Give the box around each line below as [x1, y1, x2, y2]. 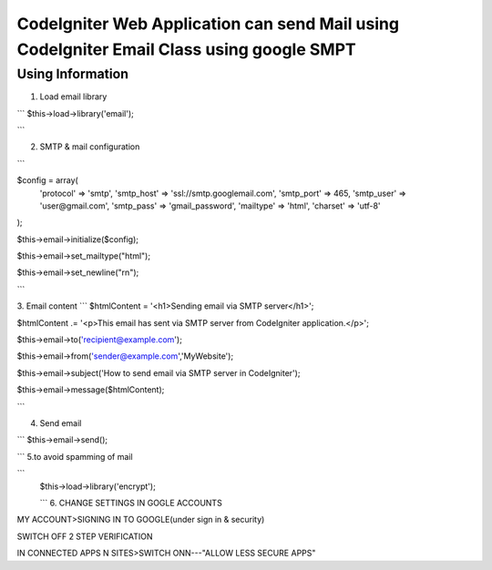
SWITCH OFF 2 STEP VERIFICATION [16, 531, 153, 542]
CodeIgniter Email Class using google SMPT [16, 39, 356, 59]
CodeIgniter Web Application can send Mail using [16, 14, 400, 34]
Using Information [16, 66, 129, 82]
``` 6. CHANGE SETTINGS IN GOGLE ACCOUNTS [39, 497, 222, 508]
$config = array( [16, 175, 79, 186]
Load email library [39, 91, 108, 102]
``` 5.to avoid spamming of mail [16, 451, 133, 462]
